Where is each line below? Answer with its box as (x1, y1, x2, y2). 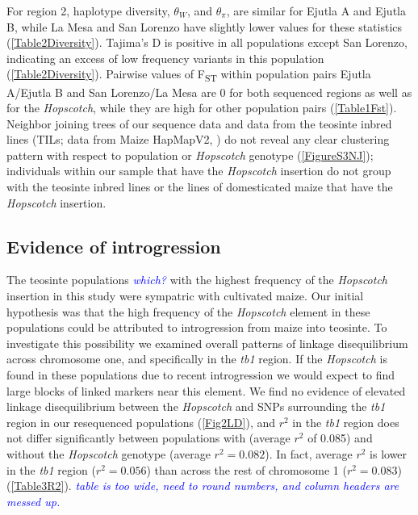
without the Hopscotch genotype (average (6, 445, 211, 462)
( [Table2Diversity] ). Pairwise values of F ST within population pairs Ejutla (6, 65, 371, 85)
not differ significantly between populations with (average (6, 429, 291, 446)
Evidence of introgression (6, 233, 221, 258)
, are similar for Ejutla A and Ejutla (226, 2, 406, 19)
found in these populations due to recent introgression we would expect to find (6, 366, 395, 383)
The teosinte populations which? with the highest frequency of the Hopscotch (6, 271, 388, 288)
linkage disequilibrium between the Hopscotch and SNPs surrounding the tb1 (6, 398, 386, 415)
